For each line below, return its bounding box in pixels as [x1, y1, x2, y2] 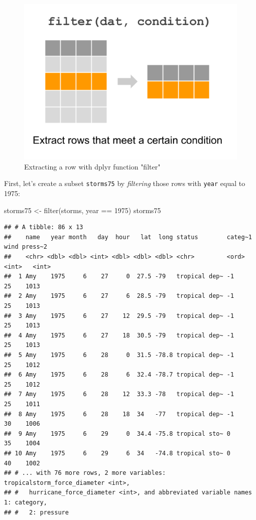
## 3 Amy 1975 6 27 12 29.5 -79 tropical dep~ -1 [4, 312, 234, 319]
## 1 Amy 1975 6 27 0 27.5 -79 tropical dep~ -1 [4, 273, 234, 280]
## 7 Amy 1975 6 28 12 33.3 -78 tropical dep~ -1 [4, 391, 234, 398]
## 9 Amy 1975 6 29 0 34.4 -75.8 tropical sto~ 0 [4, 430, 231, 437]
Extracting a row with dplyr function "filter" [24, 161, 161, 171]
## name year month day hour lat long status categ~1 [4, 233, 252, 241]
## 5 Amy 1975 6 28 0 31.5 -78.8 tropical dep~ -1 [4, 352, 234, 359]
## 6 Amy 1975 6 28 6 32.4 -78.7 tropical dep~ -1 [4, 371, 234, 379]
